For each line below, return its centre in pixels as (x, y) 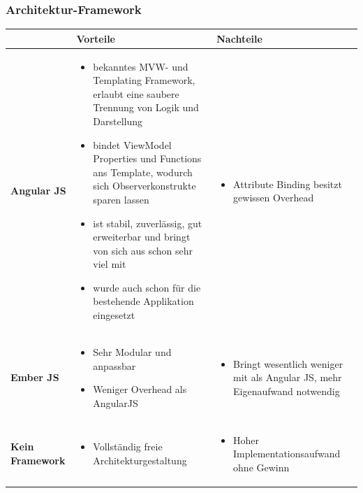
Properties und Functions (147, 158)
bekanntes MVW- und (141, 66)
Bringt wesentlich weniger (288, 363)
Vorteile (96, 38)
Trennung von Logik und (146, 107)
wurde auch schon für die (147, 287)
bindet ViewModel (132, 144)
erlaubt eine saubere (136, 93)
